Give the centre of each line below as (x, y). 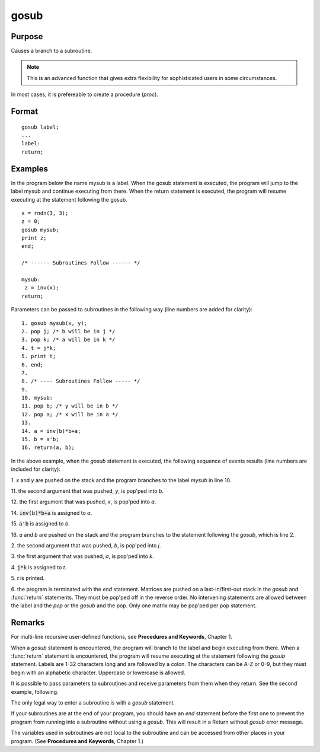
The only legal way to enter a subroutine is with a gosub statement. (93, 702)
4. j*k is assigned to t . (39, 567)
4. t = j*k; (39, 348)
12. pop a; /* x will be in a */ (70, 414)
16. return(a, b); (48, 447)
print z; (34, 238)
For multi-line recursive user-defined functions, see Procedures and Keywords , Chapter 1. (121, 637)
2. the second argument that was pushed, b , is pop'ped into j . (86, 545)
